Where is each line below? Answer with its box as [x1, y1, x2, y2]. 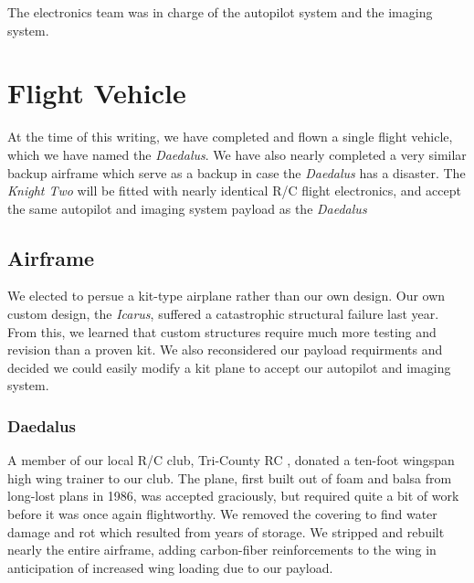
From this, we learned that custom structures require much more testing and [7, 322, 437, 341]
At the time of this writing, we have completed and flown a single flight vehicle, [7, 127, 453, 146]
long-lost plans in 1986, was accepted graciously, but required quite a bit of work [7, 486, 459, 505]
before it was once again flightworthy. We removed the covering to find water [7, 504, 437, 524]
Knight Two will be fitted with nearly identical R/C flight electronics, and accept [7, 181, 461, 200]
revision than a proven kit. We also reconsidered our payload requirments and [7, 340, 443, 359]
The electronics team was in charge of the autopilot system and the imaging [7, 3, 433, 21]
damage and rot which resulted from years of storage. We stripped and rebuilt [7, 522, 445, 541]
